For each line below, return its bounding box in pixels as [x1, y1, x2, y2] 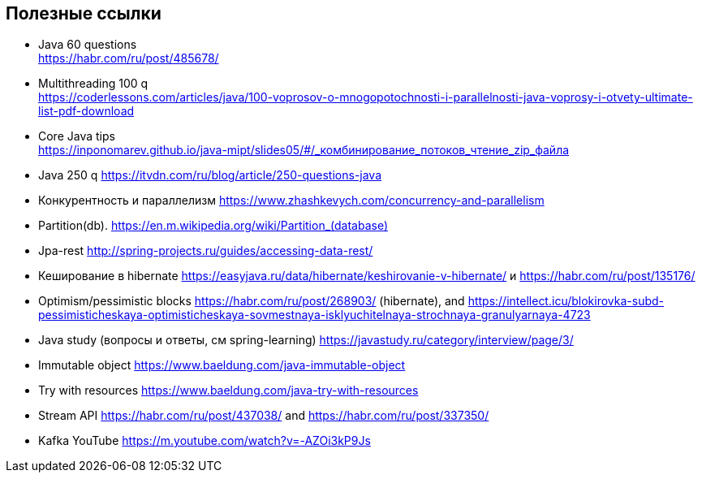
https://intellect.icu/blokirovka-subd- [467, 294, 664, 309]
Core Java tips [38, 129, 115, 144]
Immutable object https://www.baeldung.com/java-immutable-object [38, 358, 406, 373]
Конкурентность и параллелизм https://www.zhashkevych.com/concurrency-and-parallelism [38, 193, 545, 208]
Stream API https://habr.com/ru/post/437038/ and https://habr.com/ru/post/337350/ [38, 408, 489, 423]
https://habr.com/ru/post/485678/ [38, 51, 219, 66]
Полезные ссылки [6, 3, 162, 24]
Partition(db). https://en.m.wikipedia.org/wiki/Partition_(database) [38, 218, 389, 233]
